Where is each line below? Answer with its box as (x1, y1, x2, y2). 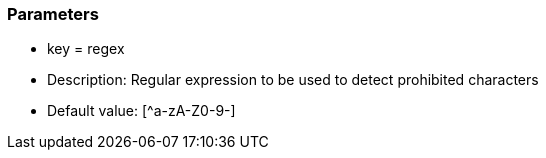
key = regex (47, 40, 125, 58)
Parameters (7, 4, 99, 24)
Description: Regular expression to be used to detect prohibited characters (47, 71, 539, 89)
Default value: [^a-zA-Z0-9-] (47, 102, 236, 120)
